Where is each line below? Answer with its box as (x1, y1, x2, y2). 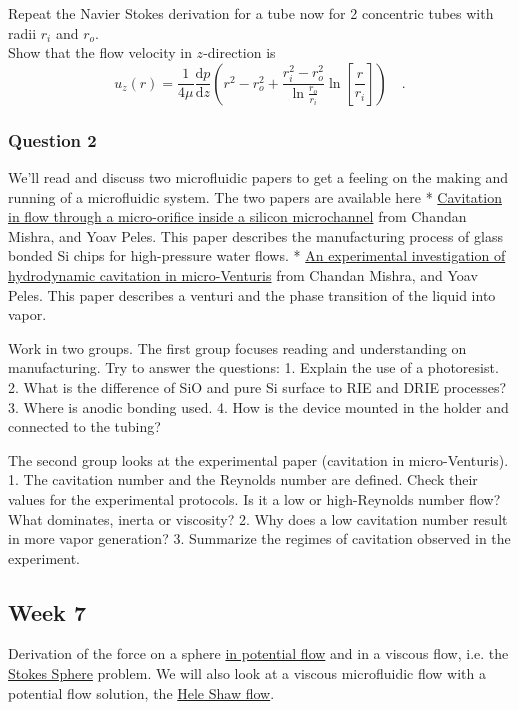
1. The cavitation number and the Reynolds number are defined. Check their (8, 469, 478, 490)
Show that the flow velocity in (8, 42, 192, 63)
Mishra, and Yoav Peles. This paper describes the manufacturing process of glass (8, 225, 503, 246)
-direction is (203, 42, 276, 63)
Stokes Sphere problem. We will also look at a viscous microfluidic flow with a (8, 663, 486, 684)
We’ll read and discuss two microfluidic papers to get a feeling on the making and (8, 167, 509, 187)
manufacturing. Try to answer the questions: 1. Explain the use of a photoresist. (8, 357, 499, 378)
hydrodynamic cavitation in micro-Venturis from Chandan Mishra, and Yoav (8, 264, 478, 285)
